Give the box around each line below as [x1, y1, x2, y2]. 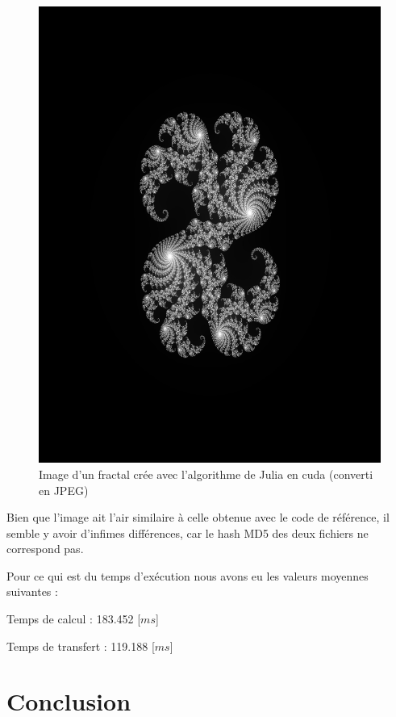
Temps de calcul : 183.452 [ [6, 610, 141, 627]
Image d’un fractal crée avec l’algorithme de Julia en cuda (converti [39, 465, 373, 482]
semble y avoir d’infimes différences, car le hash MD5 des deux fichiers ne [6, 524, 369, 541]
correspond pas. [6, 540, 84, 557]
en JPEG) [39, 481, 89, 498]
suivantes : [6, 583, 58, 600]
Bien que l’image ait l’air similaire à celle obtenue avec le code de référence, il [6, 509, 390, 526]
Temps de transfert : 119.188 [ [6, 637, 155, 654]
